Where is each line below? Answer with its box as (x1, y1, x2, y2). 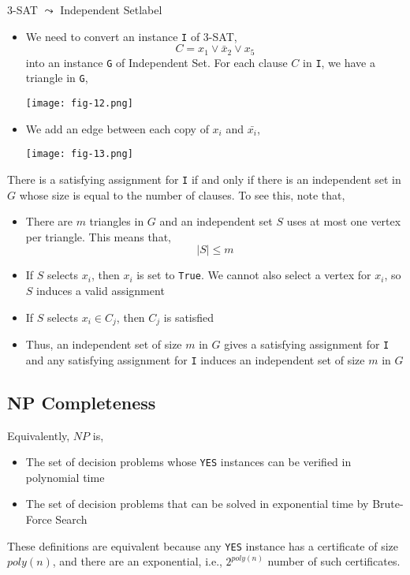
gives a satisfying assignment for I (224, 336, 389, 353)
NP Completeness (7, 390, 156, 414)
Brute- (372, 495, 404, 512)
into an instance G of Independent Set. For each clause (25, 54, 288, 70)
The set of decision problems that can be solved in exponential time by (25, 495, 369, 512)
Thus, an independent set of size (25, 336, 182, 353)
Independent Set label (60, 2, 162, 17)
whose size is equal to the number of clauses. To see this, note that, (19, 186, 345, 203)
